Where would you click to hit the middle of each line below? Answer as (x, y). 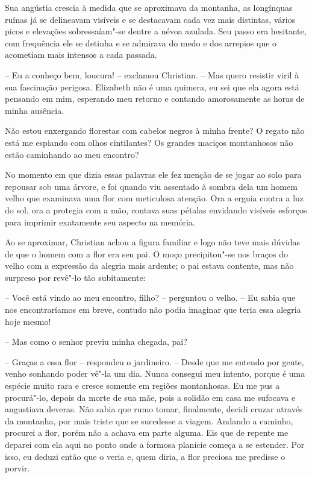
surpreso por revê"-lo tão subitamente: (75, 277)
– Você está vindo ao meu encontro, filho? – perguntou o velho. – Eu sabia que (150, 297)
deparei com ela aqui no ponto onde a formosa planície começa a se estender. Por (155, 444)
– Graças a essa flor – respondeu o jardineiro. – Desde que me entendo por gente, (154, 361)
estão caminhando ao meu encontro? (72, 154)
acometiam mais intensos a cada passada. (81, 55)
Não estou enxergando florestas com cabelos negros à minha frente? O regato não (155, 131)
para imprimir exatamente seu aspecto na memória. (100, 222)
